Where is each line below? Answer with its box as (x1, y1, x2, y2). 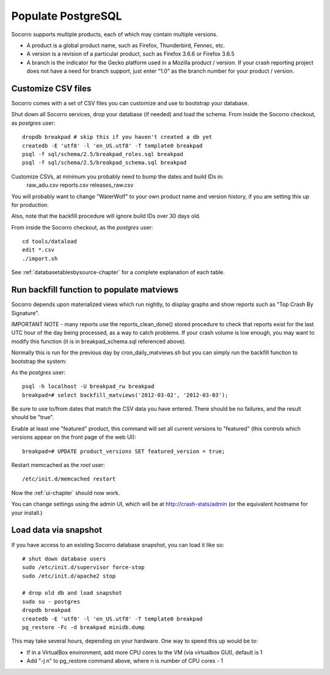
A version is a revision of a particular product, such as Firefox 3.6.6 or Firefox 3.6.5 (26, 50, 235, 58)
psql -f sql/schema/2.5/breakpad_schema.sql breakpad (22, 159, 186, 166)
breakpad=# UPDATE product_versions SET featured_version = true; (22, 447, 226, 455)
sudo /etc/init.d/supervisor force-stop (22, 564, 145, 571)
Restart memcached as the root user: (11, 461, 105, 469)
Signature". (11, 309, 40, 316)
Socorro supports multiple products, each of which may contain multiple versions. (11, 31, 218, 38)
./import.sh (22, 255, 58, 262)
